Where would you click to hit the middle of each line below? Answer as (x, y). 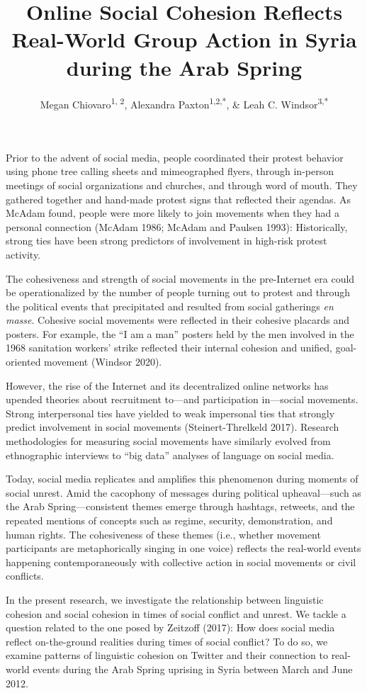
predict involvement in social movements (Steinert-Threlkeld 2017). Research (173, 427)
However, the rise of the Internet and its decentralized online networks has (167, 385)
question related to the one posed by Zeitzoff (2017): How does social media (170, 627)
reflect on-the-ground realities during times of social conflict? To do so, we (167, 641)
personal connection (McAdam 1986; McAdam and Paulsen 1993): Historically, (177, 226)
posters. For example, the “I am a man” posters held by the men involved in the (180, 333)
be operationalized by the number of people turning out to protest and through (178, 292)
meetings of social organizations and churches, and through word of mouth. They (182, 185)
